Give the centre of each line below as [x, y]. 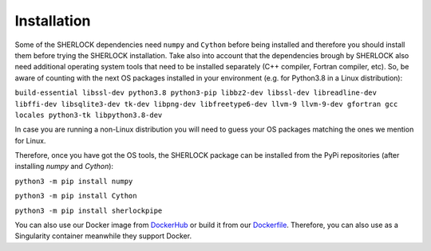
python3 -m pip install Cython [76, 196]
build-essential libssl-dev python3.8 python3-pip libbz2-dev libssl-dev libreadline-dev [196, 93]
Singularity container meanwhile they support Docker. [103, 236]
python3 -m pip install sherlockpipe [89, 210]
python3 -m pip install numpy [74, 181]
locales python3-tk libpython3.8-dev [89, 115]
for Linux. [30, 140]
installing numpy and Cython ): [64, 167]
